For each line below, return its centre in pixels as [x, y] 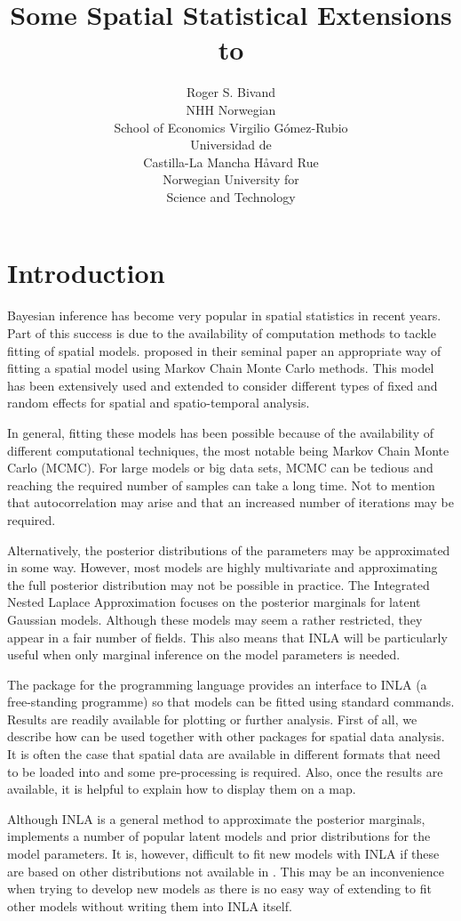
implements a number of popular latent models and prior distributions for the [219, 836]
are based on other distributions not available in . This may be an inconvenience [226, 871]
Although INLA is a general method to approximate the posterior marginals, [216, 818]
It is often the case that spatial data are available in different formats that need [224, 754]
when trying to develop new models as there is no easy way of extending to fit [219, 889]
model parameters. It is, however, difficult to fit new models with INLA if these [223, 854]
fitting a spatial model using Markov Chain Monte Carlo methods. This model [221, 368]
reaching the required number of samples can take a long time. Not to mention [221, 485]
